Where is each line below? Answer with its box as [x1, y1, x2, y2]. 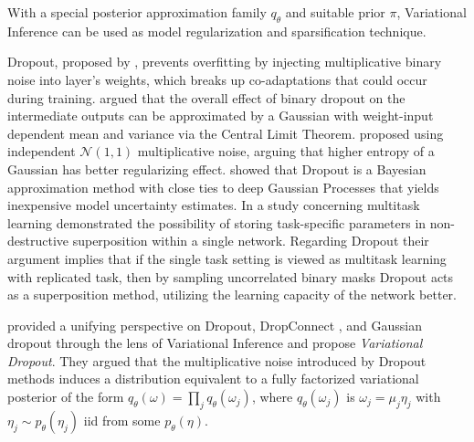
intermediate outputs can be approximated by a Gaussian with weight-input [7, 106, 434, 125]
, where [251, 387, 293, 406]
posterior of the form [7, 387, 124, 406]
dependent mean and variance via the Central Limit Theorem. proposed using [7, 123, 444, 142]
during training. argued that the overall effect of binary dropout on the [7, 88, 406, 107]
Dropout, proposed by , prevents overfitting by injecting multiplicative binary [7, 52, 442, 71]
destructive [7, 231, 69, 250]
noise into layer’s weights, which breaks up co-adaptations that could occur [7, 69, 427, 89]
